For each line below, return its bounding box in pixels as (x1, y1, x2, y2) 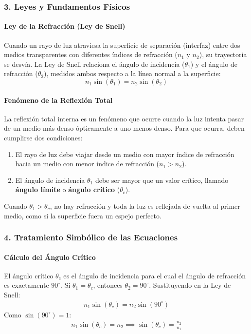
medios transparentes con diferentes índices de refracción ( (4, 49, 178, 59)
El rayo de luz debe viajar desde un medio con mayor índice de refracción (15, 149, 234, 159)
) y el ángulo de (190, 59, 237, 69)
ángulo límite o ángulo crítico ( (15, 184, 120, 195)
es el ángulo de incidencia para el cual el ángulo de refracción (63, 270, 246, 280)
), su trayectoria (199, 49, 247, 59)
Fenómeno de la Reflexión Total (4, 95, 113, 105)
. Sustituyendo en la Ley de (149, 280, 231, 290)
